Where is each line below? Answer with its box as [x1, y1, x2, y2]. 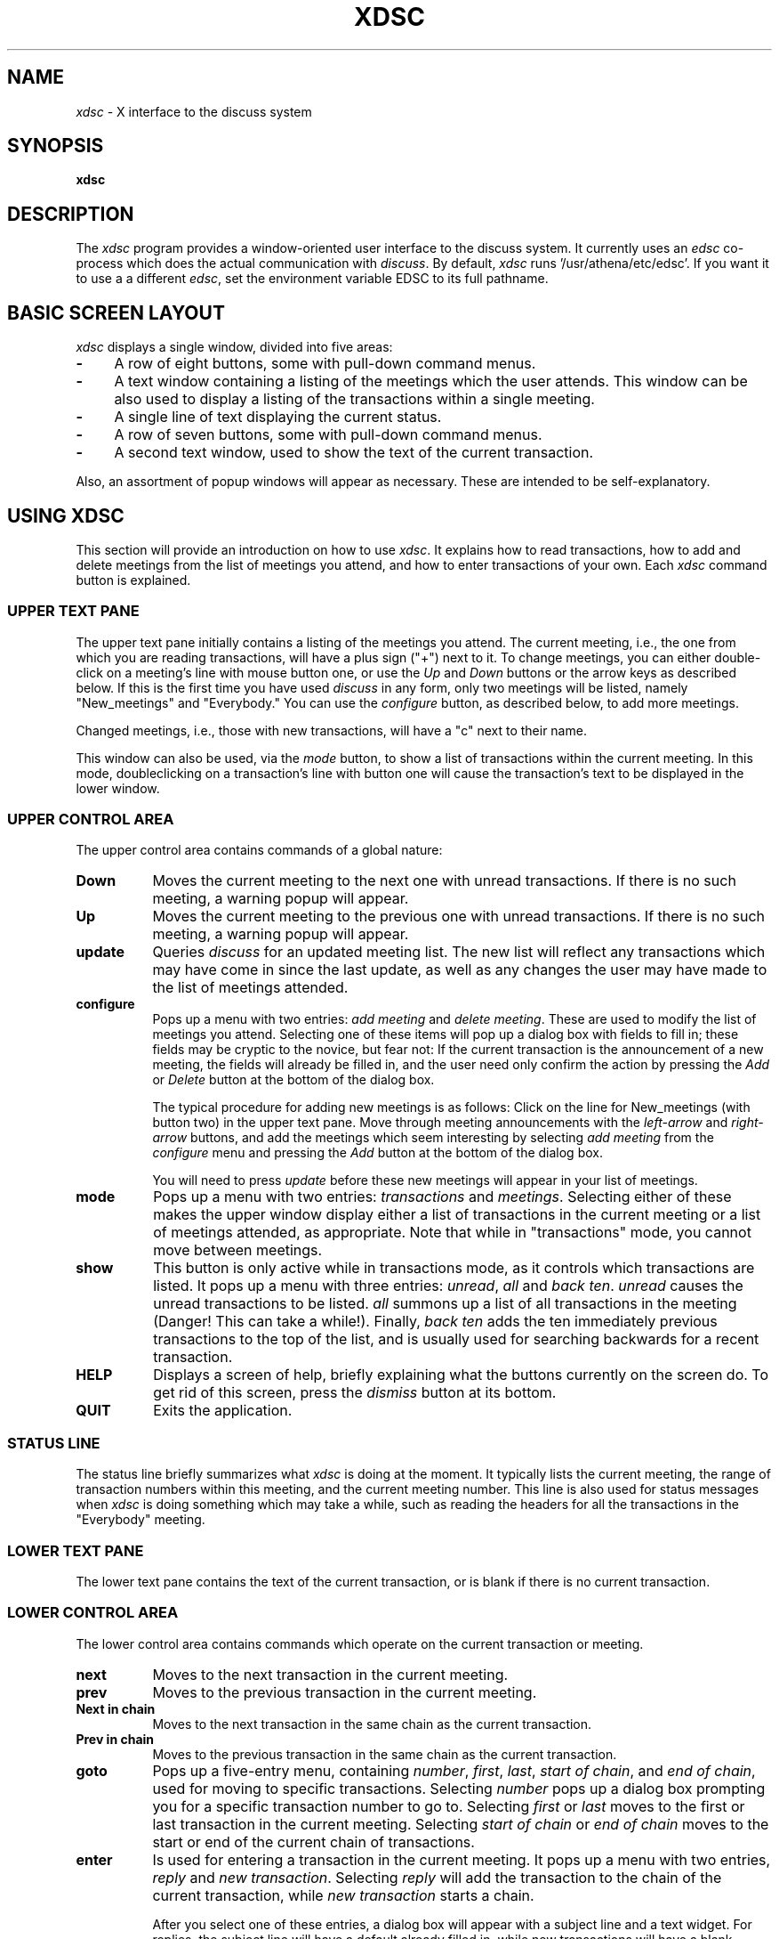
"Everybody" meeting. [76, 1512, 205, 1528]
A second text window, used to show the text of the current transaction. [114, 443, 594, 462]
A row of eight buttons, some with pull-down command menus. [114, 354, 536, 373]
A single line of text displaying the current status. [114, 408, 442, 426]
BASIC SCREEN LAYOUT [7, 301, 225, 324]
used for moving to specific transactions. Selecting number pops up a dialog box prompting [152, 1779, 766, 1797]
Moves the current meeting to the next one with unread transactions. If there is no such [152, 872, 736, 890]
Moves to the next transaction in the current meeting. [152, 1665, 509, 1683]
